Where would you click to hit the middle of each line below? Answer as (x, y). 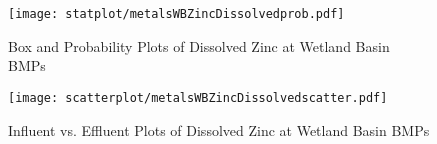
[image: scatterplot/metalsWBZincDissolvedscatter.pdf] (198, 97)
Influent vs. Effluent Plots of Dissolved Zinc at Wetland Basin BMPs (219, 129)
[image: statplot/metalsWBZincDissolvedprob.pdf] (176, 14)
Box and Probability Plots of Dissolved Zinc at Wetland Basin (199, 45)
